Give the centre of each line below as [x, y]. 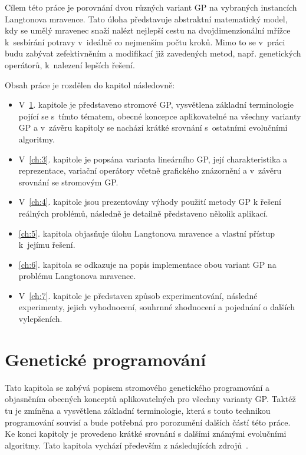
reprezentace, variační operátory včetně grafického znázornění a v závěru [150, 170]
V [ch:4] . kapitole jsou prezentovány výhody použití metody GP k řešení [150, 202]
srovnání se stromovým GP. [68, 182]
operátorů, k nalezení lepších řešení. [70, 64]
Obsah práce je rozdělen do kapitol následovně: [90, 84]
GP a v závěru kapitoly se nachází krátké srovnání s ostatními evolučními [153, 127]
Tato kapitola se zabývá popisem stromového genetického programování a [137, 387]
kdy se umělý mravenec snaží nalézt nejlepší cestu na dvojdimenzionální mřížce [148, 30]
